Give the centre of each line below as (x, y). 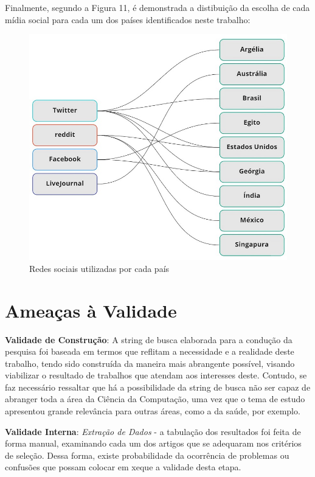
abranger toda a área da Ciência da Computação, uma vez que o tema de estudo (155, 399)
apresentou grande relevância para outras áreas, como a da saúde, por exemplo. (153, 411)
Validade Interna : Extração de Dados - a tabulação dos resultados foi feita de (153, 431)
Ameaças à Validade (91, 310)
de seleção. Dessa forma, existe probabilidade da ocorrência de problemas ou (147, 455)
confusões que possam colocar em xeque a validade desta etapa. (123, 467)
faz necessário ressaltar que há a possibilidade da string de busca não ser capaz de (158, 387)
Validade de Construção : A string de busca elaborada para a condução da (149, 339)
